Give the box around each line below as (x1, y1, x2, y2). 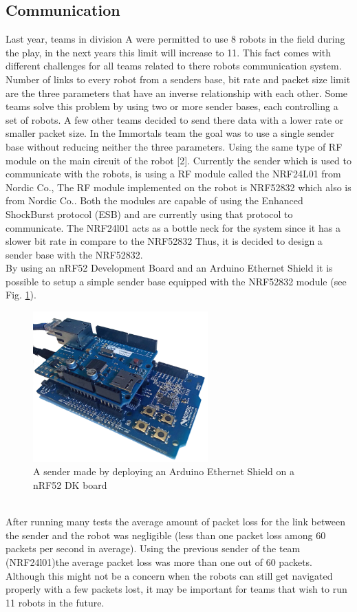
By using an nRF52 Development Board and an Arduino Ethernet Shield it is (6, 261, 333, 275)
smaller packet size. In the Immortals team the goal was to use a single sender (6, 126, 335, 140)
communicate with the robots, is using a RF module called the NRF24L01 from (6, 166, 341, 181)
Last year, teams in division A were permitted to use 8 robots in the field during (6, 32, 345, 46)
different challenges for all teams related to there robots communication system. (6, 58, 342, 73)
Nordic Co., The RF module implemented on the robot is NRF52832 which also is (6, 179, 351, 194)
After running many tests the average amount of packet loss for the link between (6, 514, 345, 529)
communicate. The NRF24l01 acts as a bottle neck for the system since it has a (6, 220, 340, 234)
